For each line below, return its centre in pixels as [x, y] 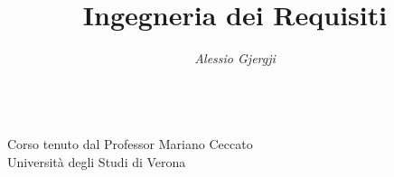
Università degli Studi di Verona [97, 161]
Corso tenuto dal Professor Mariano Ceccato [130, 144]
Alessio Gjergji [235, 58]
